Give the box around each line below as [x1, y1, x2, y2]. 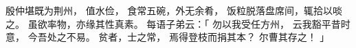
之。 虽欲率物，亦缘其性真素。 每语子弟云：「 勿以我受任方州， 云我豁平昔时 [5, 16, 351, 30]
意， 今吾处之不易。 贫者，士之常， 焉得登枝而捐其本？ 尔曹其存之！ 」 [5, 30, 330, 44]
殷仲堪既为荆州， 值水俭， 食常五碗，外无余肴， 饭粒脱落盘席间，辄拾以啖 [5, 3, 342, 17]
